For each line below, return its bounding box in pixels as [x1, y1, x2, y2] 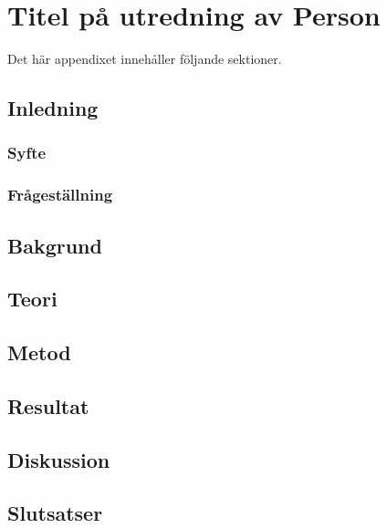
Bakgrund [7, 231, 102, 259]
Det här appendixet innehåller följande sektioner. [7, 49, 282, 68]
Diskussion [7, 445, 110, 473]
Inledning [7, 94, 99, 122]
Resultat [7, 391, 89, 419]
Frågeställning [7, 183, 113, 206]
